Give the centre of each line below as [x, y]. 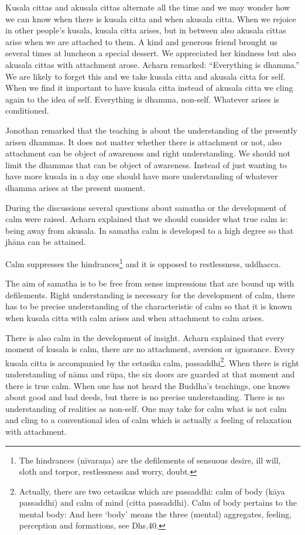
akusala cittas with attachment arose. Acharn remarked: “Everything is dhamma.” [152, 64]
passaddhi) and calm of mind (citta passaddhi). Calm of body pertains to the [158, 502]
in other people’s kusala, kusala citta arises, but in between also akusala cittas [146, 30]
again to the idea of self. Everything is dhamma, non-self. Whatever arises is [142, 99]
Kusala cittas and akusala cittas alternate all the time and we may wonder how [148, 7]
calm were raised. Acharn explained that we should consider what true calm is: [147, 219]
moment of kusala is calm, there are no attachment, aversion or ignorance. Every [150, 349]
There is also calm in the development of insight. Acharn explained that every [145, 337]
